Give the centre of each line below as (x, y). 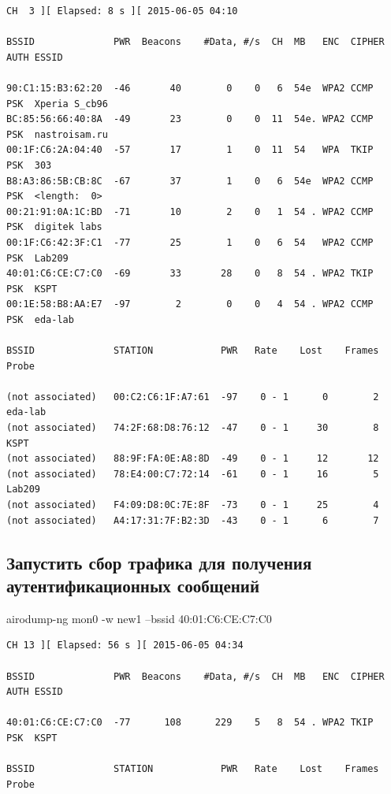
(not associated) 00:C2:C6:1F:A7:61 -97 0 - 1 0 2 (193, 397)
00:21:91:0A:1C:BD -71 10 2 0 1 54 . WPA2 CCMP (190, 211)
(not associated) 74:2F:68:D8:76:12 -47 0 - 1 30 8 (193, 428)
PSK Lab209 (37, 258)
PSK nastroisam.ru (57, 134)
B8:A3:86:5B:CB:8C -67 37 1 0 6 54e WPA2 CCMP (190, 181)
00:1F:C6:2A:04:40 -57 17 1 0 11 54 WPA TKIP (190, 150)
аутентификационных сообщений (133, 585)
